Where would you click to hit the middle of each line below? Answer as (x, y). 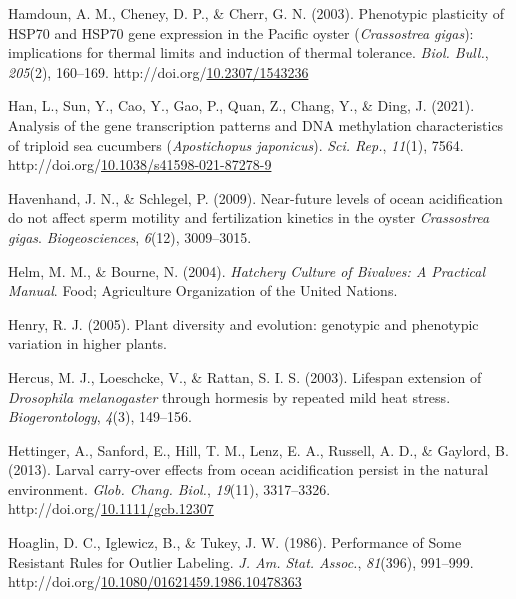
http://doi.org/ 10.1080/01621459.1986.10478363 (155, 581)
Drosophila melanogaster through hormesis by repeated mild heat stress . (229, 396)
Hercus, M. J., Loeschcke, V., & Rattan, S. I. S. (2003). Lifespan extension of (245, 376)
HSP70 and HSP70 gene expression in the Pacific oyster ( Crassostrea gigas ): (241, 32)
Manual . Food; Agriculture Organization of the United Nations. (203, 290)
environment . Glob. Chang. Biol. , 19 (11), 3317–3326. (169, 488)
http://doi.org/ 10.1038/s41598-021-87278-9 (140, 164)
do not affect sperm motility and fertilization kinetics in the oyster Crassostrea (249, 217)
